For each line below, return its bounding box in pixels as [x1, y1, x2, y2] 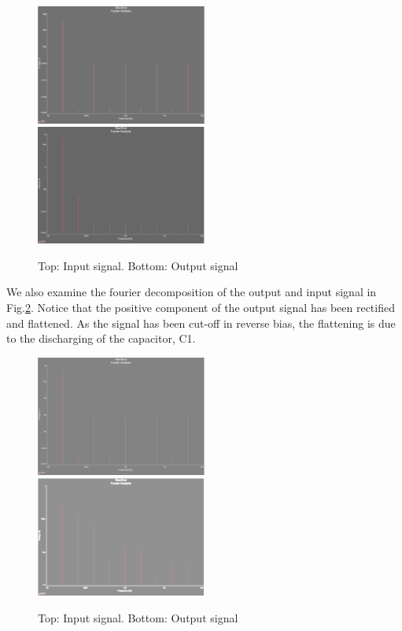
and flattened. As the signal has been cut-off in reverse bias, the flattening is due [6, 314, 396, 331]
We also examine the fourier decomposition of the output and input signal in [6, 284, 377, 300]
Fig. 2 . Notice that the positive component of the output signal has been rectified [6, 299, 395, 316]
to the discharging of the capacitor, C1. [6, 330, 196, 347]
